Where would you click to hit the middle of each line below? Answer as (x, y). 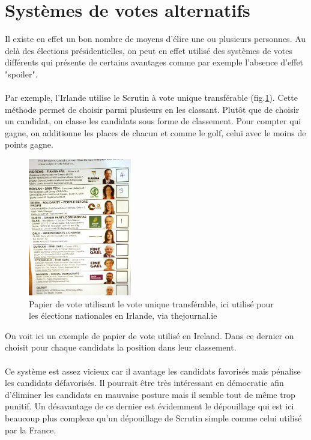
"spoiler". (21, 74)
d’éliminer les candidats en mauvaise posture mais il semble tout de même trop (150, 394)
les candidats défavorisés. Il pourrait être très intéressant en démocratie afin (144, 383)
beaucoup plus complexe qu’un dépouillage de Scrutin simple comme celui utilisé (153, 418)
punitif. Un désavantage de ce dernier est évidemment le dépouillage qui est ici (149, 406)
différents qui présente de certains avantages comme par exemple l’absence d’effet (154, 62)
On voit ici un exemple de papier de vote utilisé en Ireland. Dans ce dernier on (149, 335)
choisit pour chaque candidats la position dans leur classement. (121, 347)
